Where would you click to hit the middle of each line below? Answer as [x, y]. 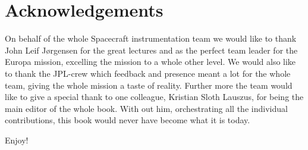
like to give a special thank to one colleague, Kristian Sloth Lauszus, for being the [154, 97]
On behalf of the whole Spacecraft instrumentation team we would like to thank [151, 38]
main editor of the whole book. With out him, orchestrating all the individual [146, 108]
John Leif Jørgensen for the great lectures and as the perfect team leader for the [151, 50]
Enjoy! [17, 140]
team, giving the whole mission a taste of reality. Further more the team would [149, 85]
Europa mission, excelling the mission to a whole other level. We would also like [150, 62]
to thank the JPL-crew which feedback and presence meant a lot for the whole [148, 73]
